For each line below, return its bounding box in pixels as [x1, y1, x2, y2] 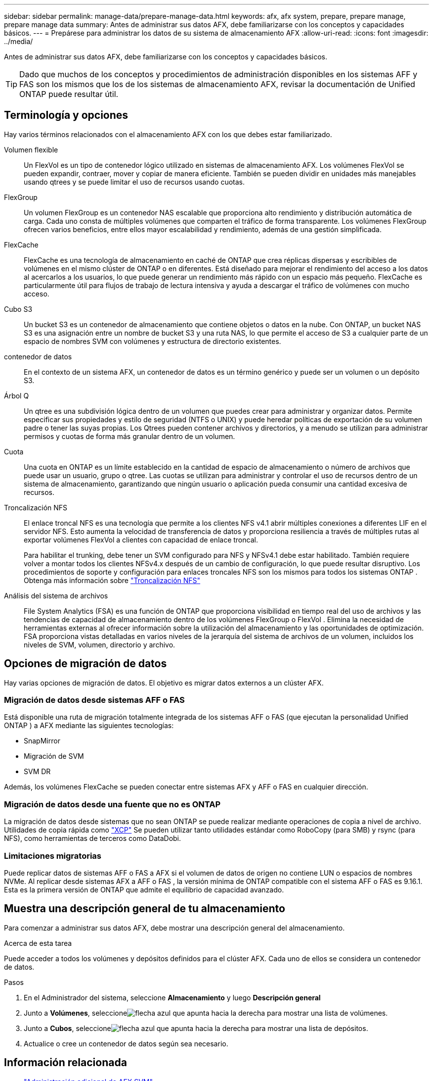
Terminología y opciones [4, 109, 129, 122]
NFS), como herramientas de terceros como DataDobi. [4, 834, 181, 843]
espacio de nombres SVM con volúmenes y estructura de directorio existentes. [24, 337, 281, 345]
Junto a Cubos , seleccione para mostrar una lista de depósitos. [24, 1024, 368, 1032]
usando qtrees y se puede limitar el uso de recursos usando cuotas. [24, 177, 245, 186]
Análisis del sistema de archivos [4, 591, 108, 600]
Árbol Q [4, 391, 29, 400]
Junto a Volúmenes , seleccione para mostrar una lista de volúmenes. [24, 1008, 388, 1017]
